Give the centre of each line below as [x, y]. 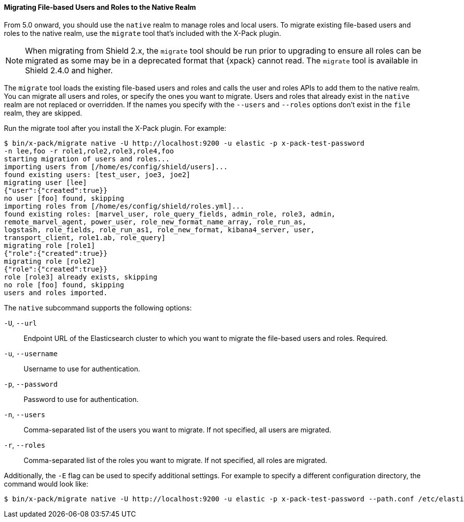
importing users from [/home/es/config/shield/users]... [116, 167]
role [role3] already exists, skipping [81, 277]
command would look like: [46, 484]
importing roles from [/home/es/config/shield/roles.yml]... [124, 206]
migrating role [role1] [50, 245]
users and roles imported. [56, 292]
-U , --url [20, 323]
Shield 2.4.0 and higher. [69, 70]
